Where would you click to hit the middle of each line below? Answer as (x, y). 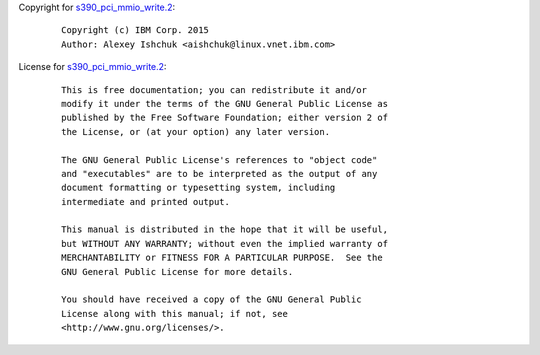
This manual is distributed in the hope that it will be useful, (225, 229)
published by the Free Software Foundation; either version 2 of (225, 118)
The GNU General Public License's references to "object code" (219, 159)
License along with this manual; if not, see (175, 313)
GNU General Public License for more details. (177, 271)
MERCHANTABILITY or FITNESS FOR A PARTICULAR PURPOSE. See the (222, 258)
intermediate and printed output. (145, 201)
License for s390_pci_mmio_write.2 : (92, 67)
